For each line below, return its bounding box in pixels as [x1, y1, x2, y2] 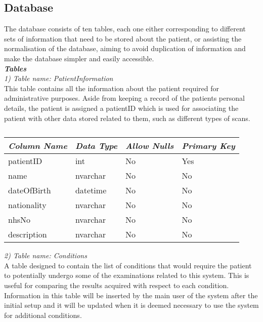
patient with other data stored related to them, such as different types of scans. [4, 112, 250, 123]
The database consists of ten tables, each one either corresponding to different [4, 23, 246, 34]
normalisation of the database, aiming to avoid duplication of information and [4, 43, 246, 54]
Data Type [75, 140, 117, 152]
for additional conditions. [4, 309, 82, 320]
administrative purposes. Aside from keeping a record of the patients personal [4, 93, 245, 103]
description [8, 228, 47, 240]
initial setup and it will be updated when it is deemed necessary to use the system [4, 300, 259, 310]
